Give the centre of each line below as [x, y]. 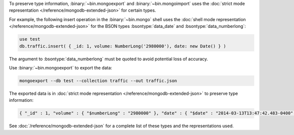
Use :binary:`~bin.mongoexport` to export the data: [61, 67]
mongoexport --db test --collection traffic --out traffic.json [98, 80]
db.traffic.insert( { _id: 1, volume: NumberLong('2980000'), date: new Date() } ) [123, 46]
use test [30, 39]
